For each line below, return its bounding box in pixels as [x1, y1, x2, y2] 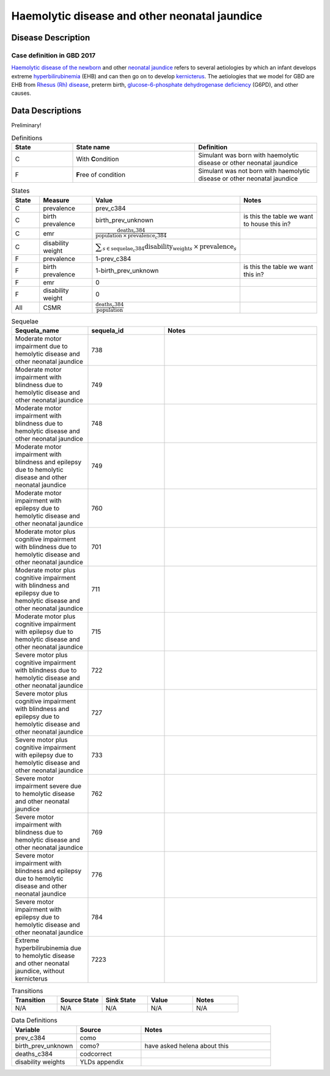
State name [76, 143, 110, 152]
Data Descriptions [11, 106, 82, 116]
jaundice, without [15, 967, 65, 975]
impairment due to [15, 342, 68, 350]
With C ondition [76, 155, 119, 163]
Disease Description [11, 32, 90, 43]
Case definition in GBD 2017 [11, 51, 96, 59]
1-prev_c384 [95, 254, 131, 263]
